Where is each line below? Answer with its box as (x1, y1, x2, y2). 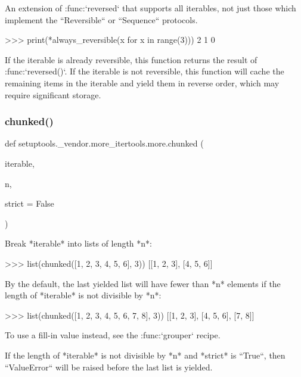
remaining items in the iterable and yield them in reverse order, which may (5, 76, 280, 89)
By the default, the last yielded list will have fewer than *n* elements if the (5, 277, 281, 289)
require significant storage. (5, 88, 101, 101)
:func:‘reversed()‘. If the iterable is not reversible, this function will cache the (5, 65, 284, 77)
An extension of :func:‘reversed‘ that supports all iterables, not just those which (5, 2, 296, 14)
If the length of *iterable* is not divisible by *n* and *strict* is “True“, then (5, 348, 286, 361)
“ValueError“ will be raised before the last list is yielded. (5, 360, 213, 373)
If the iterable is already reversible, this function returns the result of (5, 53, 257, 66)
